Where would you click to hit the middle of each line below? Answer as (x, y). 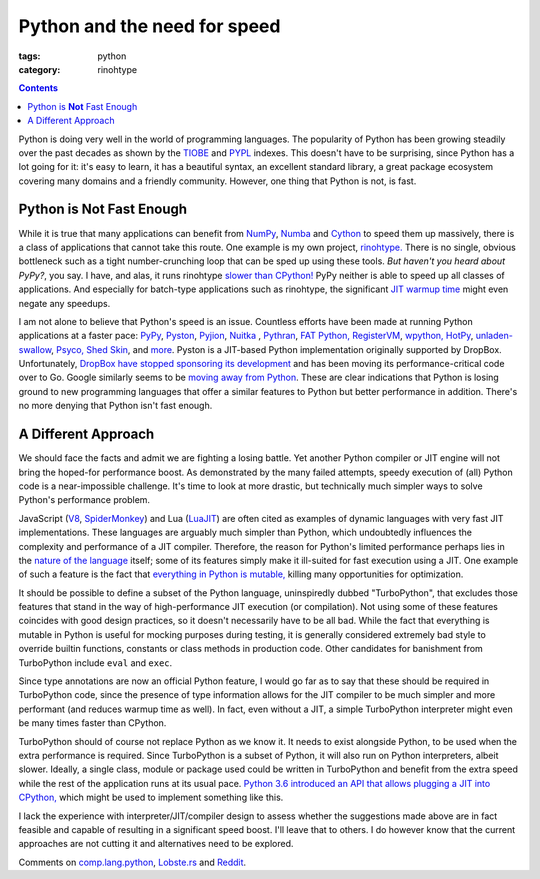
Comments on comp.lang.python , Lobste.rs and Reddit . (132, 862)
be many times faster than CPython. (92, 723)
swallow (35, 349)
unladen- (494, 336)
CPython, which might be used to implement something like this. (151, 797)
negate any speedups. (64, 303)
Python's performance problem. (84, 500)
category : (39, 69)
